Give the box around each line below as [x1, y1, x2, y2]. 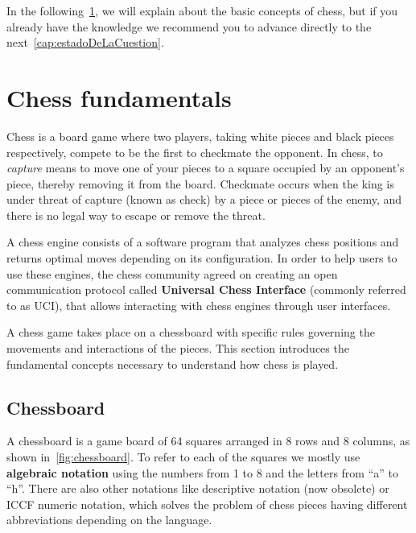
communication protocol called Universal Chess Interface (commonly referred [6, 281, 406, 298]
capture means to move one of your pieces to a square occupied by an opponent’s [6, 159, 405, 176]
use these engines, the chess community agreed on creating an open [6, 265, 338, 282]
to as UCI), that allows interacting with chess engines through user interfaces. [6, 296, 391, 313]
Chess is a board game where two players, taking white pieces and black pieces [6, 127, 394, 144]
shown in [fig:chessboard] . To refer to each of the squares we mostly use [6, 448, 360, 465]
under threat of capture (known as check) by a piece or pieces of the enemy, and [6, 191, 402, 208]
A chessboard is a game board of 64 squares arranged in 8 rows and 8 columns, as [6, 432, 410, 449]
